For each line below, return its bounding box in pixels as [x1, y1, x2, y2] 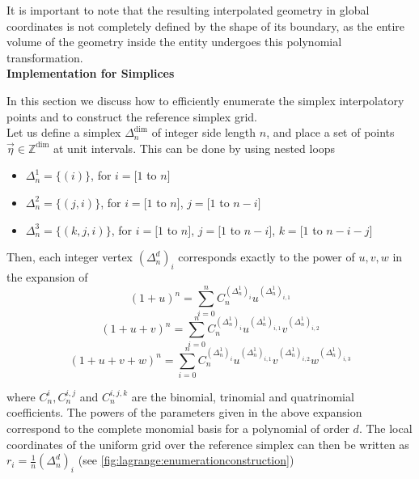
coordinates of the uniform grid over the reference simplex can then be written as [6, 435, 409, 452]
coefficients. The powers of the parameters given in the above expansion [6, 404, 362, 421]
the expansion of [6, 268, 88, 285]
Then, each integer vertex [6, 248, 133, 265]
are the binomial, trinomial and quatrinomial [131, 388, 354, 405]
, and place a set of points [266, 124, 395, 141]
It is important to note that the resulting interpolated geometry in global [6, 2, 370, 18]
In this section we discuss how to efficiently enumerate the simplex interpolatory [6, 91, 404, 108]
